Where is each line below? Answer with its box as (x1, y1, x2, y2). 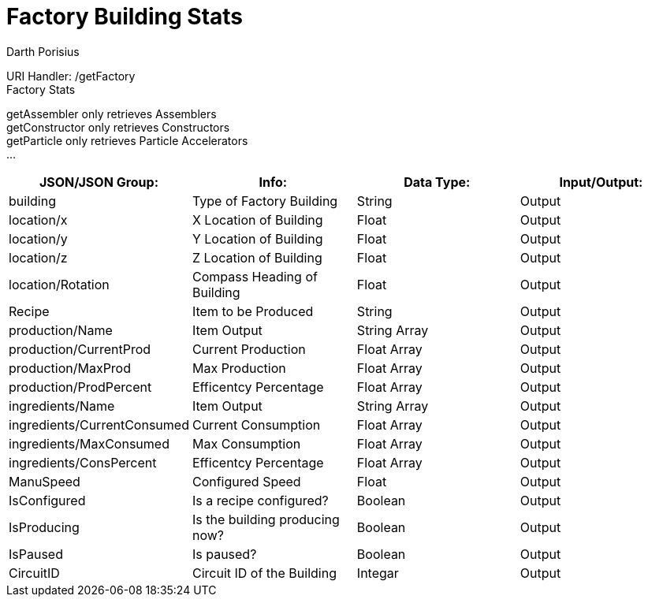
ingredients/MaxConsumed (9, 435, 169, 452)
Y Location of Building (192, 230, 323, 247)
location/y (9, 230, 68, 247)
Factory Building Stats (6, 3, 244, 30)
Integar (356, 564, 399, 581)
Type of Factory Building (192, 192, 338, 209)
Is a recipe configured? (192, 492, 329, 508)
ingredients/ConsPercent (9, 454, 157, 471)
